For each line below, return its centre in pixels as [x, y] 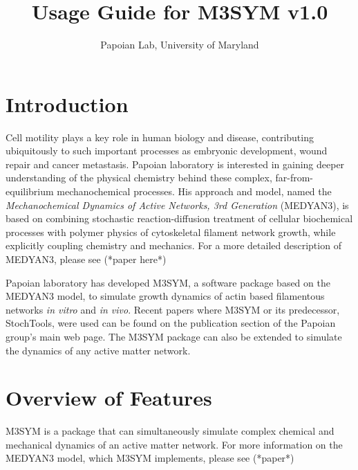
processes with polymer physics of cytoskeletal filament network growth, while [171, 232]
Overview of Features [109, 398]
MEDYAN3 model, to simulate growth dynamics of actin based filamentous [165, 296]
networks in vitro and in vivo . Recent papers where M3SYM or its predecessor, [173, 309]
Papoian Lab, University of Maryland [180, 45]
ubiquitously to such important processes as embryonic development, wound [167, 151]
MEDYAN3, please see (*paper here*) [86, 259]
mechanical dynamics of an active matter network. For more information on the [174, 444]
